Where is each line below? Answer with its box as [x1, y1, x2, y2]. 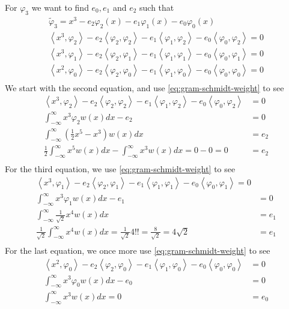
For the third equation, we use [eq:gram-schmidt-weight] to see [5, 162, 236, 175]
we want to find [31, 1, 89, 13]
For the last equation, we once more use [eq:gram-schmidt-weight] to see [5, 244, 270, 257]
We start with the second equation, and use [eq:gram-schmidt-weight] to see [5, 81, 284, 94]
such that [139, 1, 174, 13]
